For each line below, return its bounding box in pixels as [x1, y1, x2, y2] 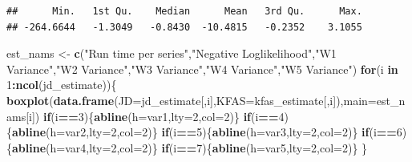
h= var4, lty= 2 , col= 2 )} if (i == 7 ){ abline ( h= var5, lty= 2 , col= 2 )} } [50, 139, 368, 156]
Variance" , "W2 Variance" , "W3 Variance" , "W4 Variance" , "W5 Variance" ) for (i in [6, 60, 398, 77]
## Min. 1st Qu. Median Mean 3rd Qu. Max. [6, 6, 362, 17]
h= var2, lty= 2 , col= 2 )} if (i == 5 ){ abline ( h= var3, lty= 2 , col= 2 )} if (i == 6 [50, 124, 402, 140]
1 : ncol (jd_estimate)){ [6, 76, 117, 93]
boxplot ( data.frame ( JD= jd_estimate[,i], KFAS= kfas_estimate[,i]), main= [6, 91, 377, 108]
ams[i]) [6, 107, 40, 124]
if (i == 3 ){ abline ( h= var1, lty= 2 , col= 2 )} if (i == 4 [42, 107, 285, 124]
